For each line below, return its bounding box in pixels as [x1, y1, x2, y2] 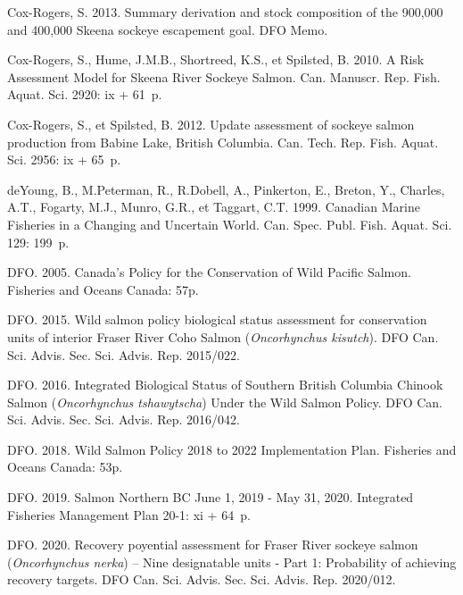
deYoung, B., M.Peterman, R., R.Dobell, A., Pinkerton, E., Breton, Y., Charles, [7, 180, 445, 198]
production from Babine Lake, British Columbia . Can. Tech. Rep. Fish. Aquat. [7, 132, 439, 151]
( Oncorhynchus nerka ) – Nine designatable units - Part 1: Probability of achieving [7, 552, 457, 571]
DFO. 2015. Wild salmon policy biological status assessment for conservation [7, 310, 427, 329]
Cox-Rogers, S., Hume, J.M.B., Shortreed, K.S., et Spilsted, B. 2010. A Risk [7, 50, 425, 69]
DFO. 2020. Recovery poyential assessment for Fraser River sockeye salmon [7, 535, 418, 554]
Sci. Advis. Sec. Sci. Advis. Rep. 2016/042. [7, 410, 240, 429]
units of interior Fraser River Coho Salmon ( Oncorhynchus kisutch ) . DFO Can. [7, 327, 439, 346]
